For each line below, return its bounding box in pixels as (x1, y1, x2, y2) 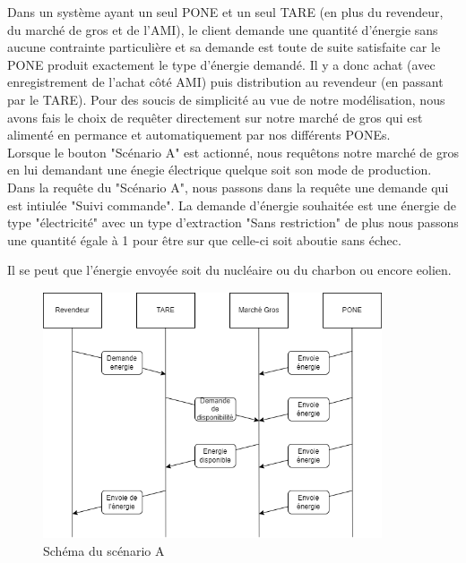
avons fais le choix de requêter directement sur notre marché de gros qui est (7, 107, 423, 126)
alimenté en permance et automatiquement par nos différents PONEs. (7, 125, 391, 144)
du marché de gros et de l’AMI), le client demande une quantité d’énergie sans (7, 20, 438, 38)
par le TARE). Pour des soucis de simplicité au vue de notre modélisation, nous (7, 90, 445, 108)
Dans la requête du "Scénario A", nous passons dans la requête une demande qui (7, 177, 449, 196)
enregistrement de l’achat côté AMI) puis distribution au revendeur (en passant (7, 73, 444, 91)
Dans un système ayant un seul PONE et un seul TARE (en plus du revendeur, (7, 3, 444, 21)
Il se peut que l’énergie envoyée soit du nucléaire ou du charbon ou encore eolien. (7, 260, 452, 279)
